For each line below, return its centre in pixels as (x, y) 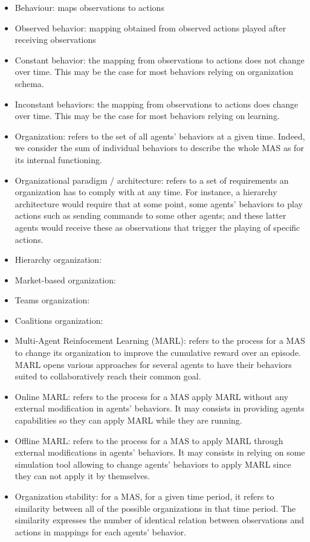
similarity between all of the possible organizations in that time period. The (155, 508)
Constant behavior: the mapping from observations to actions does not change (160, 60)
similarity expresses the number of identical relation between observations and (159, 520)
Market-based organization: (65, 279)
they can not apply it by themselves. (82, 476)
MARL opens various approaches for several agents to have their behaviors (153, 364)
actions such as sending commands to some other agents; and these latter (150, 215)
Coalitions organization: (59, 320)
